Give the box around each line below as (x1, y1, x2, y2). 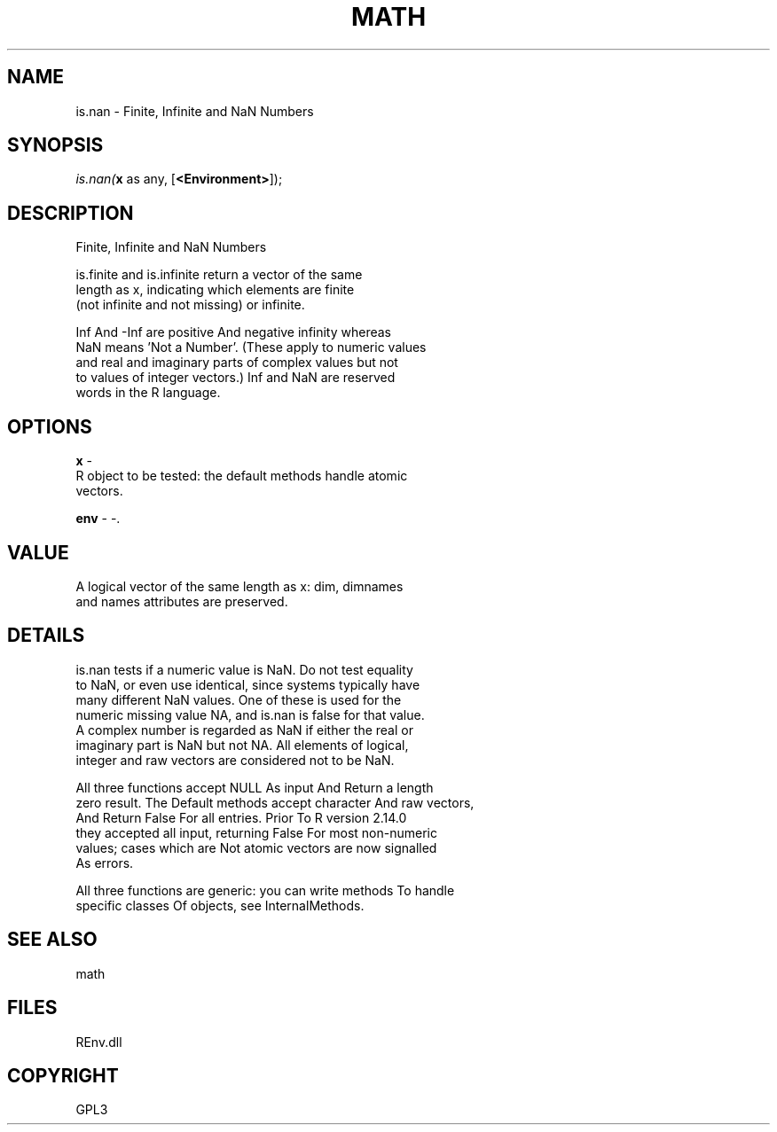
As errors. (75, 855, 134, 870)
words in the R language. (75, 385, 221, 401)
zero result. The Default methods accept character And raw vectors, (75, 794, 475, 810)
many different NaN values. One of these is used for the (75, 691, 402, 707)
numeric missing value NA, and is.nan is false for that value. (75, 707, 425, 722)
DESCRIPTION (7, 201, 134, 224)
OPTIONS (7, 415, 92, 438)
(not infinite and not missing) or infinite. (75, 297, 305, 313)
